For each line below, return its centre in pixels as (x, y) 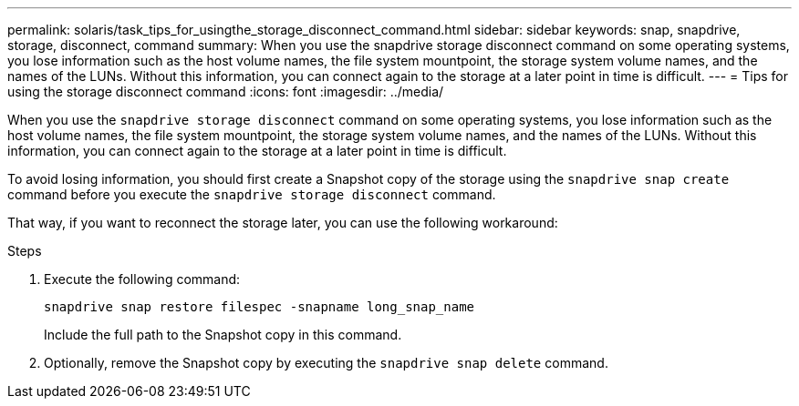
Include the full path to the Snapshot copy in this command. (223, 335)
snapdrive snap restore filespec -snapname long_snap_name (259, 307)
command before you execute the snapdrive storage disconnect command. (252, 194)
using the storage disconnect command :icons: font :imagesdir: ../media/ (226, 91)
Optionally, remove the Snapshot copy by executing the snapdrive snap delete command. (326, 363)
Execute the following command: (142, 279)
